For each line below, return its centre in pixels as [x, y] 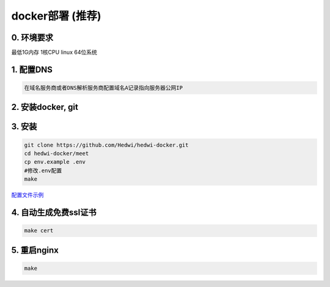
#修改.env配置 [43, 170]
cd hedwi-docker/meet [57, 154]
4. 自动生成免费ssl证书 [54, 213]
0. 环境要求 [32, 38]
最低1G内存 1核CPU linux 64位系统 [54, 53]
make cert [39, 231]
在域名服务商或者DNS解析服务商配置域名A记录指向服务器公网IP [104, 88]
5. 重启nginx [35, 250]
